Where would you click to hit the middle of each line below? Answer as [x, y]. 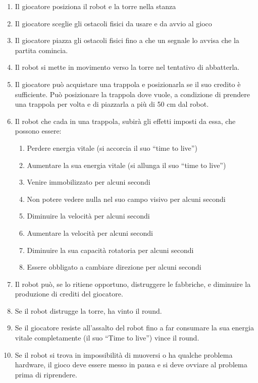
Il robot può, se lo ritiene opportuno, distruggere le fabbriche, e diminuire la [133, 284]
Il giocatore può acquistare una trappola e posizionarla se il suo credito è [128, 84]
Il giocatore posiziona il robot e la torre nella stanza [95, 6]
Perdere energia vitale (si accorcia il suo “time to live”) [112, 147]
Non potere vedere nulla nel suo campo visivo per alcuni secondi [126, 199]
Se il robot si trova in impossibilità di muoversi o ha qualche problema [124, 354]
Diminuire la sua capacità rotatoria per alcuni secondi [110, 250]
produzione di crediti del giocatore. [69, 294]
